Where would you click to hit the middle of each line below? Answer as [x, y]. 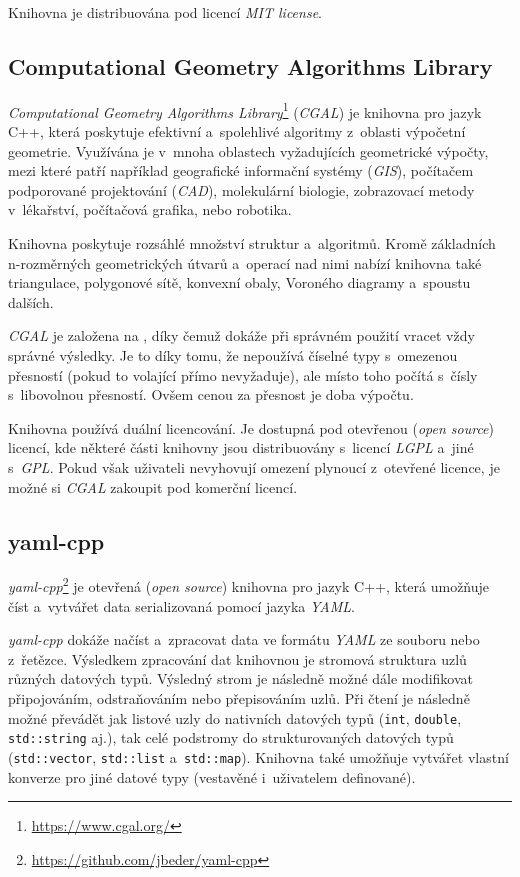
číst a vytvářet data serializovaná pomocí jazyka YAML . [181, 605]
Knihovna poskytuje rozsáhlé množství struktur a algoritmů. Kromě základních [252, 243]
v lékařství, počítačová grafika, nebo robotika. [150, 209]
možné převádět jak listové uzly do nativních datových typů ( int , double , [235, 717]
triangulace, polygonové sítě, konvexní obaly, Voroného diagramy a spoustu [239, 282]
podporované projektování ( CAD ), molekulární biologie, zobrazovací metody [241, 189]
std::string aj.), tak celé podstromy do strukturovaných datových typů [231, 737]
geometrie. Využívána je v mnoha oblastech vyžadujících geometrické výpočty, [248, 150]
